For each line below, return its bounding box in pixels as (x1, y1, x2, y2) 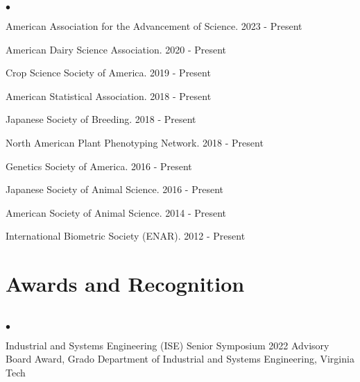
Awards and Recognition (6, 269, 245, 298)
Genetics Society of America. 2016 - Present (6, 158, 192, 173)
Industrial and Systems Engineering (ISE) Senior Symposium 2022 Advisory (6, 338, 329, 352)
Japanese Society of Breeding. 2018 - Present (6, 112, 196, 126)
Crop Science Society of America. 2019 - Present (6, 65, 211, 80)
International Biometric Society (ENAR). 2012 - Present (6, 229, 246, 243)
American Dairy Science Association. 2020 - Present (6, 42, 227, 56)
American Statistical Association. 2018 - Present (6, 88, 212, 103)
